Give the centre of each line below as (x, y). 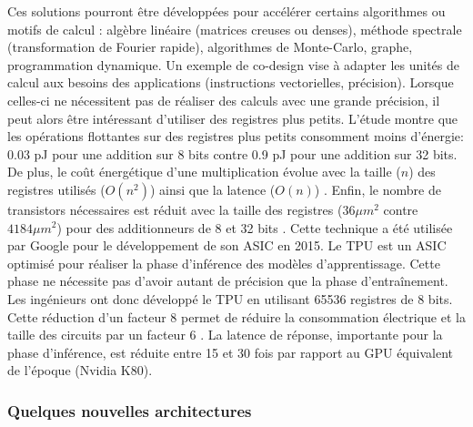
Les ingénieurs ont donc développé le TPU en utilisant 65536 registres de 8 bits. (230, 298)
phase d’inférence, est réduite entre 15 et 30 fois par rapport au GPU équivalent (230, 352)
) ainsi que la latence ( (212, 189)
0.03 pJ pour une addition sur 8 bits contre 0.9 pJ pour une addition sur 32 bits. (232, 153)
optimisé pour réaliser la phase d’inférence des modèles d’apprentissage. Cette (224, 263)
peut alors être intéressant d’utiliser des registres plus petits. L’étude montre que (233, 118)
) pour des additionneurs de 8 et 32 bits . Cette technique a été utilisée (255, 227)
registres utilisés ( (56, 189)
